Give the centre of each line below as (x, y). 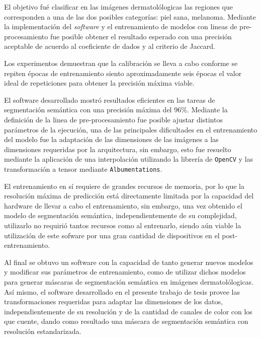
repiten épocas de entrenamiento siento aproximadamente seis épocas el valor (123, 73)
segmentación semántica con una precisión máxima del (88, 110)
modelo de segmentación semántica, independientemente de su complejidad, (120, 215)
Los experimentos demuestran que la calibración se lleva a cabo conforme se (121, 63)
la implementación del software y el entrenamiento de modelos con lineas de (121, 26)
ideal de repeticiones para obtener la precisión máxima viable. (99, 83)
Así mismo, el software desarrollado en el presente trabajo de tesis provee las (122, 291)
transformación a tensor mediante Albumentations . (83, 168)
